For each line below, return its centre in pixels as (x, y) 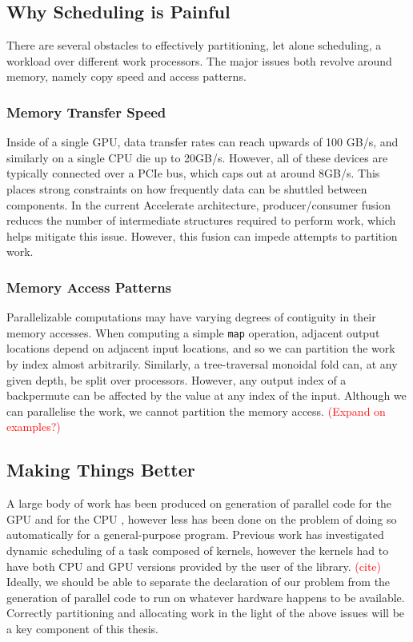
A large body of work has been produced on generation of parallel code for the (199, 503)
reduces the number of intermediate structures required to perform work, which (201, 220)
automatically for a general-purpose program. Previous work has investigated (195, 534)
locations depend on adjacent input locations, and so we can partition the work (201, 348)
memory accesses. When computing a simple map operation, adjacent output (193, 332)
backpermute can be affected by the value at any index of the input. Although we (206, 395)
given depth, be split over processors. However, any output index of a (176, 379)
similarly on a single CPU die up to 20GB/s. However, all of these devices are (197, 157)
